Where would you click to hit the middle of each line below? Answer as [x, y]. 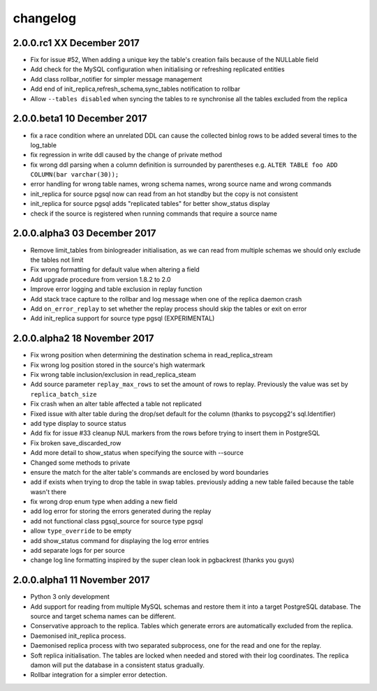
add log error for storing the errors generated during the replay [121, 511]
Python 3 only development [70, 597]
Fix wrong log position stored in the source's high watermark [118, 365]
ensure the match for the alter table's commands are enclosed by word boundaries [149, 472]
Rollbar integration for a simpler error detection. [99, 675]
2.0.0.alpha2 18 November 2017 [83, 339]
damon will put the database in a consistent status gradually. [118, 665]
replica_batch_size [64, 394]
